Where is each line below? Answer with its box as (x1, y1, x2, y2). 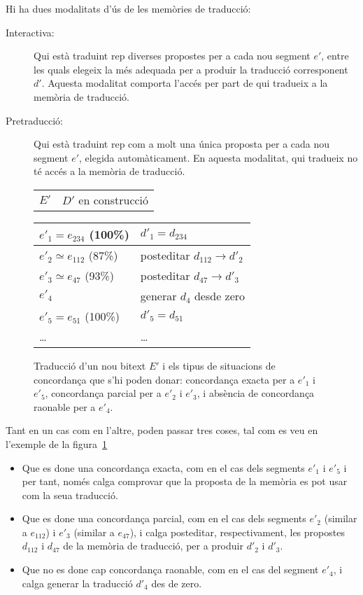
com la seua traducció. (22, 487, 118, 502)
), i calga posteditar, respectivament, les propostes (129, 524, 345, 539)
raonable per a (34, 399, 96, 414)
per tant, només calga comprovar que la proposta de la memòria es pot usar (22, 474, 348, 489)
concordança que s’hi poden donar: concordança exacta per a (34, 372, 295, 386)
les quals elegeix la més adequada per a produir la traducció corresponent (34, 62, 348, 76)
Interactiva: (6, 24, 55, 39)
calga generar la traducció (22, 575, 133, 590)
